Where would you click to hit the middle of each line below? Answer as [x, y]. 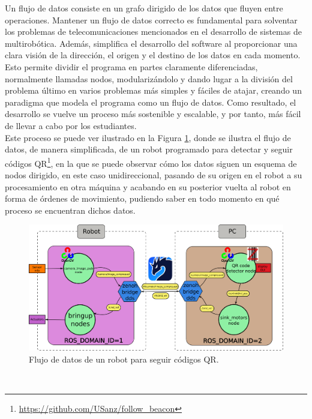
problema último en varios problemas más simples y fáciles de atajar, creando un [153, 90]
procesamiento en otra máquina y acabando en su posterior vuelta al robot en [148, 186]
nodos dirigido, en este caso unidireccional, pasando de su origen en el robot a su [154, 174]
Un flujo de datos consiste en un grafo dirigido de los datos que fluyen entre [144, 8]
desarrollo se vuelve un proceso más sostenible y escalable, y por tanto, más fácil [153, 114]
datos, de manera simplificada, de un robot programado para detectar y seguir [149, 149]
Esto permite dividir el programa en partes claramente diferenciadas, [131, 66]
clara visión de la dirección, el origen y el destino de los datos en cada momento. [153, 55]
